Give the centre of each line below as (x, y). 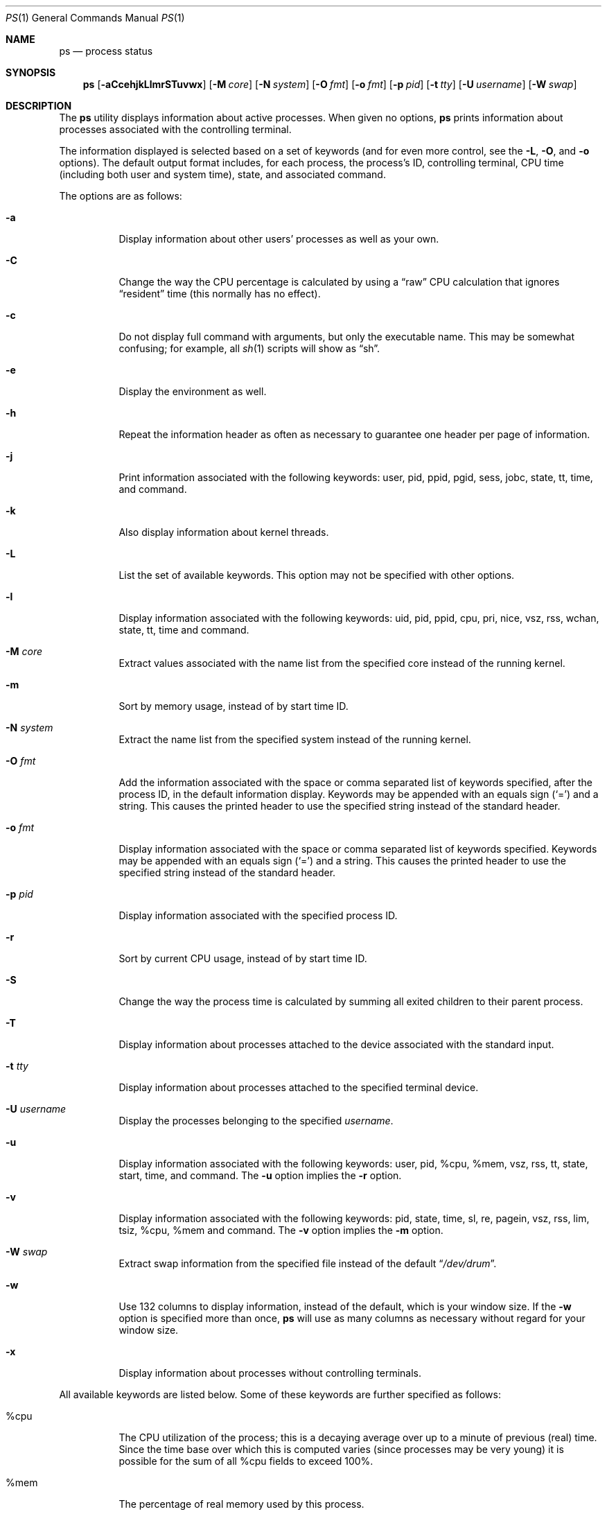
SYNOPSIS (31, 72)
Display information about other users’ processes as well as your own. (279, 239)
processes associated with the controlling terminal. (175, 129)
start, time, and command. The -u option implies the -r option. (260, 1175)
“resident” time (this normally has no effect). (220, 294)
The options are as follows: (121, 196)
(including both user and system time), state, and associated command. (222, 174)
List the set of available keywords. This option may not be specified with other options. (317, 575)
